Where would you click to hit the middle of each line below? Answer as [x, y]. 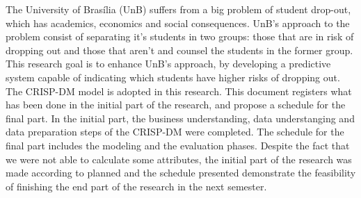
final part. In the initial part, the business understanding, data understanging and [180, 118]
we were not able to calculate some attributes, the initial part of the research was [179, 159]
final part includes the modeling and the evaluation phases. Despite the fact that [178, 145]
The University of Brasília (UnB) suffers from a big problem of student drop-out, [178, 9]
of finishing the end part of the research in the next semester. [136, 186]
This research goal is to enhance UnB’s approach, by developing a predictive [168, 64]
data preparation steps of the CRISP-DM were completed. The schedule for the [175, 132]
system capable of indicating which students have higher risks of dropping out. [173, 77]
